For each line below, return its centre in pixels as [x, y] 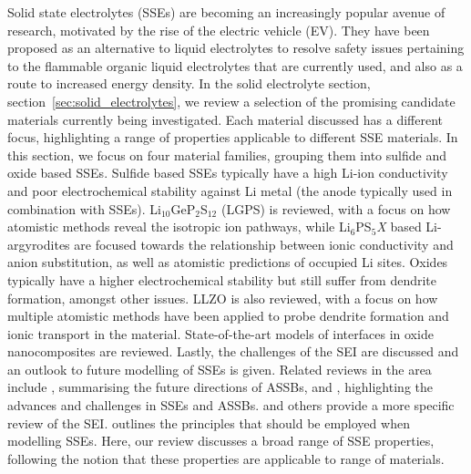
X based [399, 227]
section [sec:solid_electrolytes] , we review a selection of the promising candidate [231, 101]
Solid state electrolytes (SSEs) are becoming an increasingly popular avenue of [226, 12]
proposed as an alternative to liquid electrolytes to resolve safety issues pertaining [236, 48]
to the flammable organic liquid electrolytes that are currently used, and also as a [235, 65]
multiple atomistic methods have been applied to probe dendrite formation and [228, 316]
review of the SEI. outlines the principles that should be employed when [209, 422]
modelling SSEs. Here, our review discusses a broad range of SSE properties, [221, 441]
